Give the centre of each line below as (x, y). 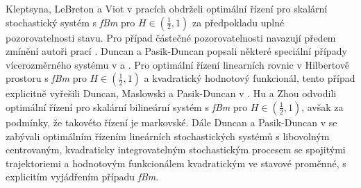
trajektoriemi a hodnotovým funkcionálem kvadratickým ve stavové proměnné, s (176, 163)
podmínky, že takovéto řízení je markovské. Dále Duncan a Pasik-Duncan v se (171, 122)
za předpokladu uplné (238, 22)
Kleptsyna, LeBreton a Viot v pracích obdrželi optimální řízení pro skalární (167, 8)
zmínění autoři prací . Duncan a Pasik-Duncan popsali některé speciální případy (176, 51)
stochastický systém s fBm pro (70, 22)
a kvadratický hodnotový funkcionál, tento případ (250, 78)
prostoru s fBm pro (46, 78)
